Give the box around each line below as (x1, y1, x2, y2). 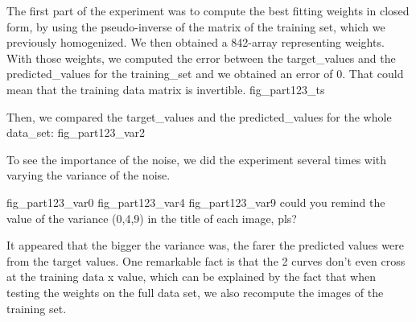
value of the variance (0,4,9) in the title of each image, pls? (6, 209, 297, 226)
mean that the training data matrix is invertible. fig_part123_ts (6, 80, 325, 97)
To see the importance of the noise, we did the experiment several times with (6, 151, 387, 167)
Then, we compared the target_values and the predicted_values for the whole (6, 108, 392, 125)
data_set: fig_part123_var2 (6, 124, 146, 141)
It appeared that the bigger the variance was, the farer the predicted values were (6, 237, 404, 254)
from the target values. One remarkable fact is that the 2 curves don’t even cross (6, 252, 406, 269)
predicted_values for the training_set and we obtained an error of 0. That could (6, 65, 404, 82)
